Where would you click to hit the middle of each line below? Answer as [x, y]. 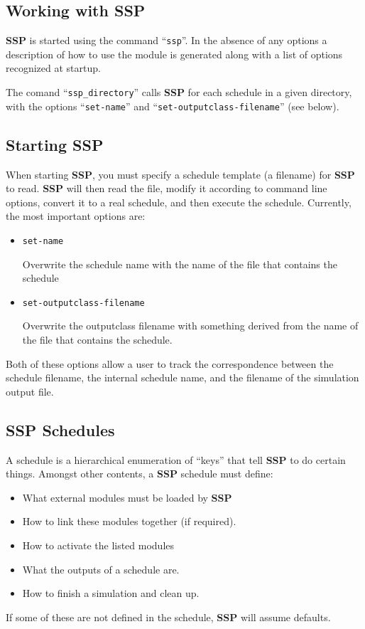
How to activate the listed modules [98, 545]
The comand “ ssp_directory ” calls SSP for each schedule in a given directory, [179, 92]
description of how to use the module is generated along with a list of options [174, 54]
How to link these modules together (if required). [129, 521]
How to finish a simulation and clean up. [111, 593]
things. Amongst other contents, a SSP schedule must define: [140, 474]
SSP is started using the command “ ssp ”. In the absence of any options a [167, 40]
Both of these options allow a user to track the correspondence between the [170, 363]
